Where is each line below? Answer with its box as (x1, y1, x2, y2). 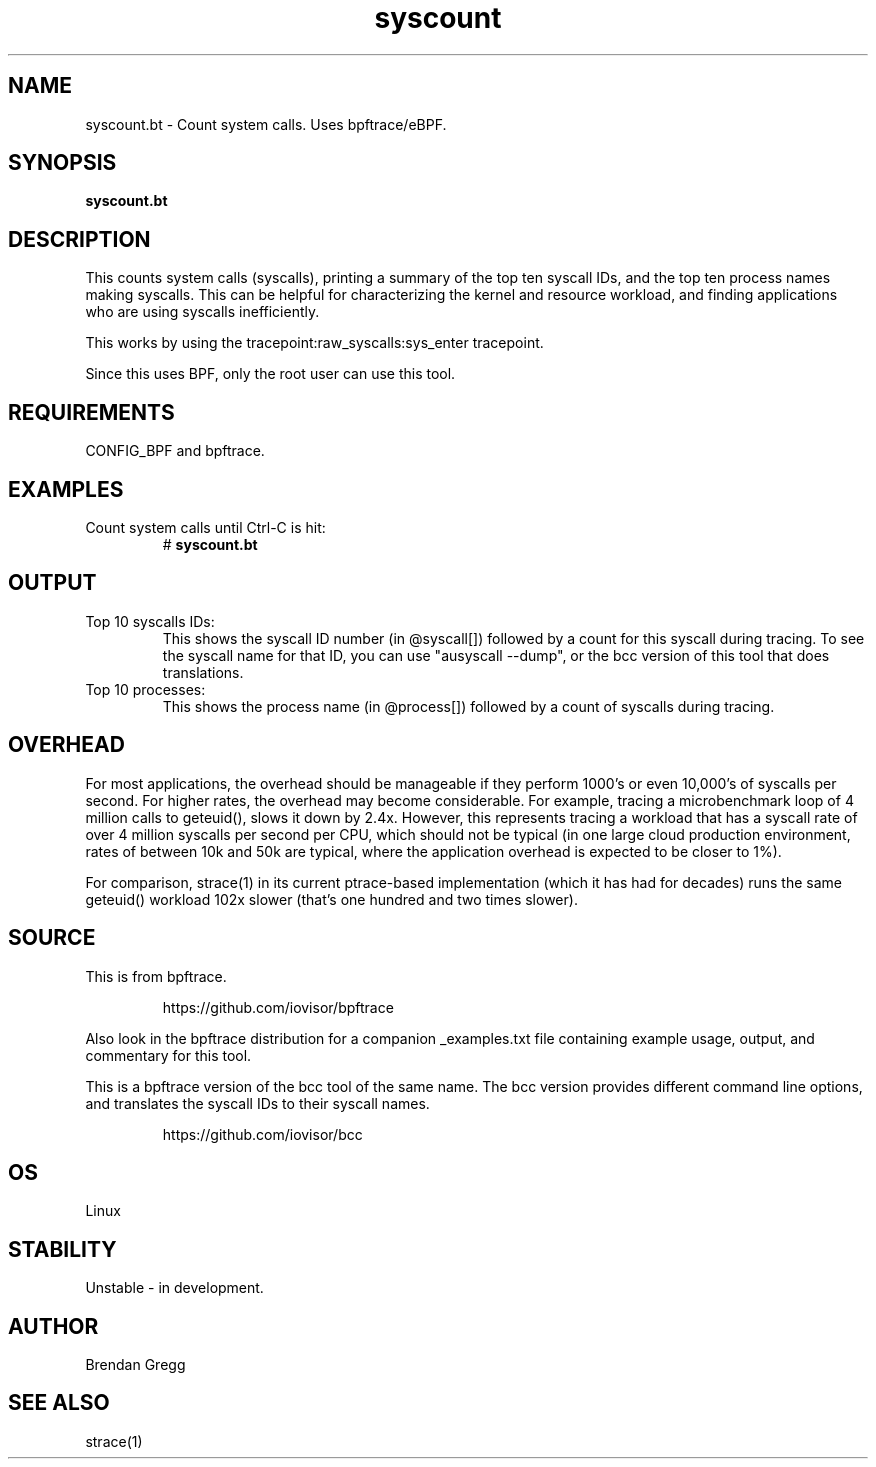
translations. (162, 663, 244, 681)
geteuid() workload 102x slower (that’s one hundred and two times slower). (85, 890, 578, 908)
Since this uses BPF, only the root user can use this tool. (85, 365, 456, 383)
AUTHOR (8, 1313, 99, 1339)
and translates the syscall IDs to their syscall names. (85, 1094, 430, 1112)
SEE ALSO (8, 1390, 110, 1416)
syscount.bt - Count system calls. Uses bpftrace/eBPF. (85, 115, 447, 133)
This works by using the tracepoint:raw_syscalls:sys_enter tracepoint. (85, 334, 544, 352)
